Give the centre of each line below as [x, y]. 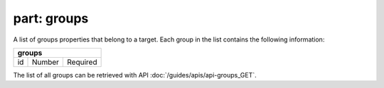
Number [46, 62]
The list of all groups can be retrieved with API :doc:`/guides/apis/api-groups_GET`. [135, 75]
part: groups [51, 18]
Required [82, 62]
